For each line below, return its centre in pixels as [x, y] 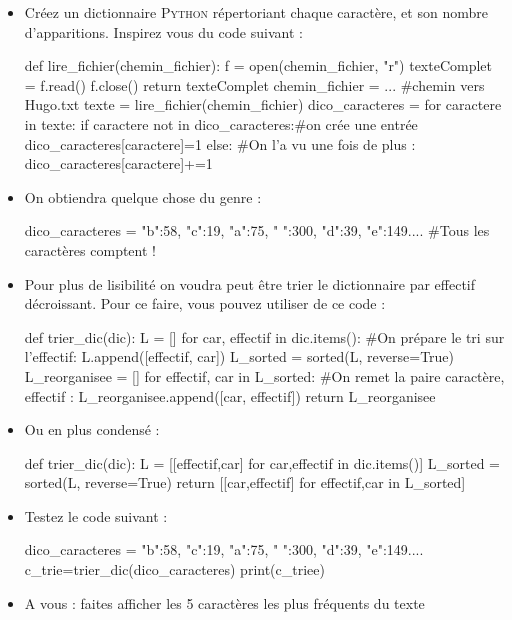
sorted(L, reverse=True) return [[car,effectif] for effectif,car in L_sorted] [245, 482]
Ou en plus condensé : [92, 429]
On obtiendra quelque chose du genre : [143, 196]
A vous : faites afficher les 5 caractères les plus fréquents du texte [224, 602]
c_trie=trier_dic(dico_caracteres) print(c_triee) [174, 569]
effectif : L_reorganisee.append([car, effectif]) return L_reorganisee [230, 395]
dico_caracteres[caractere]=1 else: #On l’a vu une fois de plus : [220, 143]
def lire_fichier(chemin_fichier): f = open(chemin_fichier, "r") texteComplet [258, 65]
